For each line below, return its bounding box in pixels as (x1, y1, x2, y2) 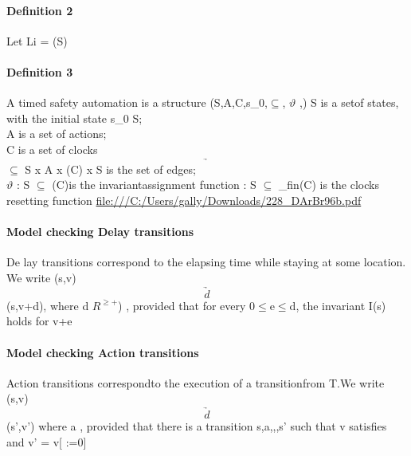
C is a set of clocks (6, 140, 98, 157)
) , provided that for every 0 (118, 297, 256, 313)
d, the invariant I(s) (289, 297, 386, 313)
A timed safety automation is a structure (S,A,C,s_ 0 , (6, 94, 268, 111)
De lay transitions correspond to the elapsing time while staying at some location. (6, 254, 406, 270)
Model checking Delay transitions (6, 223, 194, 240)
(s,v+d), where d (6, 297, 89, 313)
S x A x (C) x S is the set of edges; (25, 160, 196, 177)
